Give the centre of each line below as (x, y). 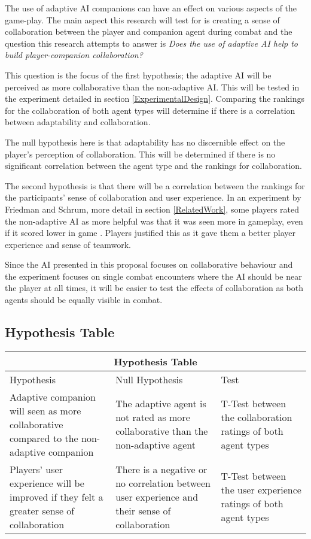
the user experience (261, 490)
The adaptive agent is (161, 404)
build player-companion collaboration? (74, 55)
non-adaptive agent (155, 445)
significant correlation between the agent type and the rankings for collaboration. (153, 166)
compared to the (44, 438)
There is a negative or (161, 469)
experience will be (47, 483)
